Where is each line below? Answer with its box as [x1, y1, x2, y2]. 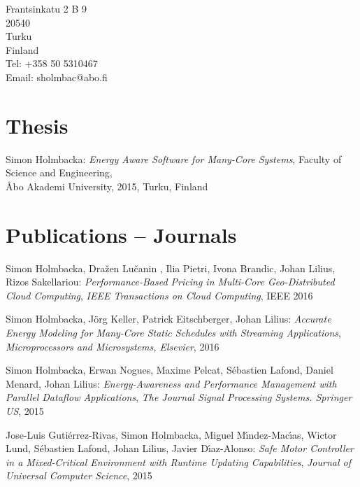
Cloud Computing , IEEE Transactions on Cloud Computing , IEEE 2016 [6, 288, 313, 302]
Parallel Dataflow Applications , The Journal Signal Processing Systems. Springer [6, 390, 352, 404]
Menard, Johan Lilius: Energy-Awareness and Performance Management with [6, 376, 337, 390]
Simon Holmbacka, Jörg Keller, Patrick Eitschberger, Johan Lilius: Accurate [6, 311, 331, 326]
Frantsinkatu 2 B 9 [6, 1, 87, 15]
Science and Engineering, [6, 165, 113, 180]
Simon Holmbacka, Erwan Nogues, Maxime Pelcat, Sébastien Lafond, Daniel [6, 362, 333, 377]
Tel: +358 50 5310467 [6, 56, 98, 71]
